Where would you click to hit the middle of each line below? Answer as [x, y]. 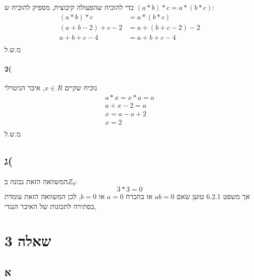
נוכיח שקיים [81, 88]
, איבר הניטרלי [25, 88]
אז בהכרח [139, 196]
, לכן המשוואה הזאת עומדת [43, 196]
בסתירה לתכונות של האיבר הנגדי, [50, 206]
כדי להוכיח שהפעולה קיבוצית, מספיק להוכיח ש [69, 7]
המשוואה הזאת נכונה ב [36, 181]
